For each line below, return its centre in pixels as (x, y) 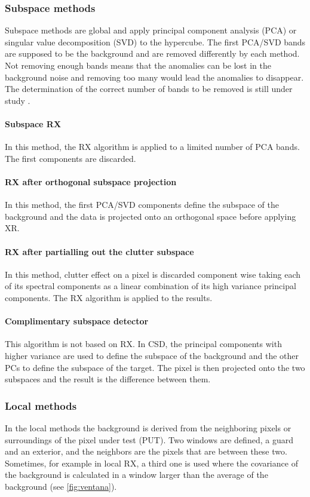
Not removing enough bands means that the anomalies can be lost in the (138, 65)
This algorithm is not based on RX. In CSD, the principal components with (143, 344)
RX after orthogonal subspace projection (91, 181)
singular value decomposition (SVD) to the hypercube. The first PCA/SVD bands (155, 42)
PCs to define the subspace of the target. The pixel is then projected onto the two (155, 367)
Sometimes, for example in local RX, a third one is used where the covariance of (151, 463)
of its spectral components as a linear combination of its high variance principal (151, 286)
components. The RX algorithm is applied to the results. (109, 297)
